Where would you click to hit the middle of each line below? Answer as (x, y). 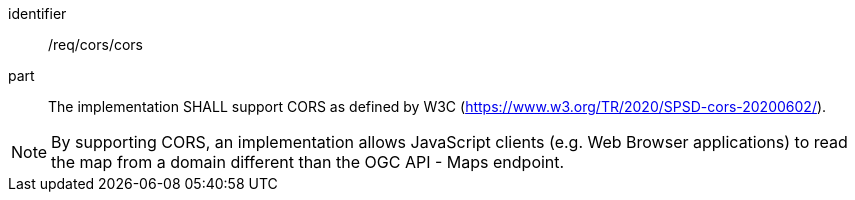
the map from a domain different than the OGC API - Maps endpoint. (308, 162)
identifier (37, 13)
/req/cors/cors (96, 44)
